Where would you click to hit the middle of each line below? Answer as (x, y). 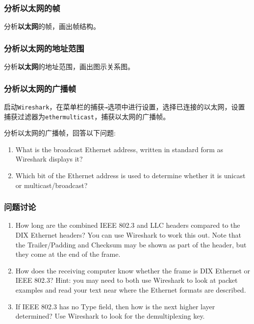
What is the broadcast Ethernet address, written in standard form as (119, 149)
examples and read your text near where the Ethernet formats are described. (131, 289)
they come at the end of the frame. (68, 254)
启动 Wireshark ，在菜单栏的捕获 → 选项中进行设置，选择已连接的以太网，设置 (125, 106)
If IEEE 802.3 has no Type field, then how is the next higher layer (115, 306)
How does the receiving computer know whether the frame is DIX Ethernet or (133, 270)
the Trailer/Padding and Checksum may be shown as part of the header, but (131, 244)
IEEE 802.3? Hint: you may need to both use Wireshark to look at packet (127, 280)
